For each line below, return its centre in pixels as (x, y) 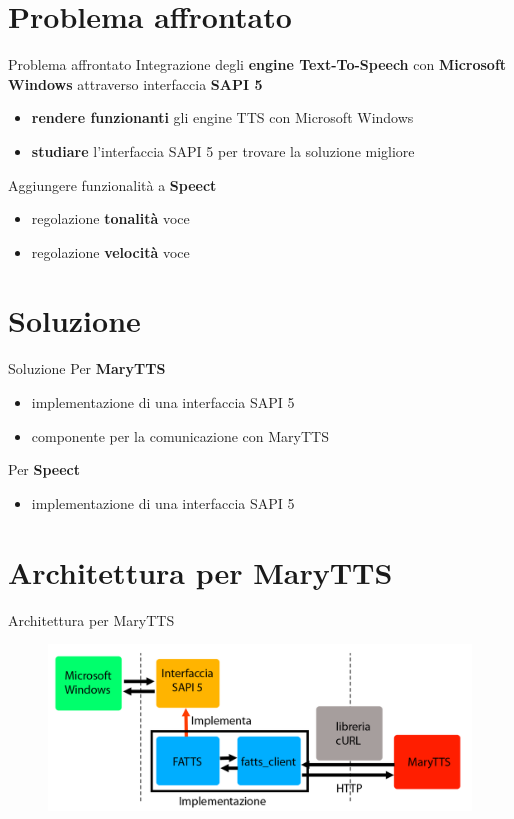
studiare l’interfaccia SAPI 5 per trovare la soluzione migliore (223, 150)
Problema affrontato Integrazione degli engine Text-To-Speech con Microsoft (257, 64)
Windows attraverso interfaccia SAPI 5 (135, 83)
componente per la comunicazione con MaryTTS (180, 435)
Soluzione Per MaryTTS (87, 368)
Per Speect (44, 469)
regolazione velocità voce (110, 251)
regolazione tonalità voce (110, 218)
